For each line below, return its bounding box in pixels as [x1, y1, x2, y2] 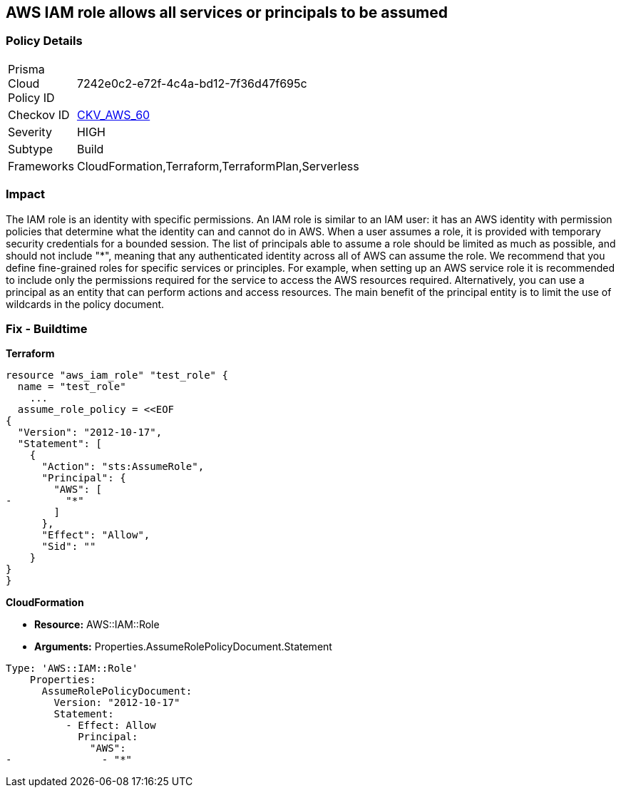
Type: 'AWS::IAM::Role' [6, 662, 138, 675]
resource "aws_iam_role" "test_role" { [6, 369, 228, 382]
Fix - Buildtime [6, 321, 88, 336]
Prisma [8, 61, 45, 76]
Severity [8, 124, 52, 139]
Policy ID [8, 90, 55, 105]
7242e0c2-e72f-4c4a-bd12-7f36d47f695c [76, 76, 307, 91]
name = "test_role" [17, 381, 126, 393]
